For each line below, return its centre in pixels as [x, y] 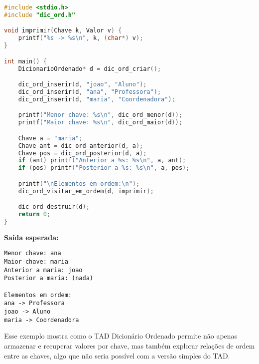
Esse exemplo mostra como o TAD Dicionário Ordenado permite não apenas [121, 336]
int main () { [25, 61]
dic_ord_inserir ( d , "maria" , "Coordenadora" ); [97, 99]
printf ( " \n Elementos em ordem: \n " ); [79, 183]
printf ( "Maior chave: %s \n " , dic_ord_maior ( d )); [100, 123]
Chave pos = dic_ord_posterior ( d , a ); [82, 153]
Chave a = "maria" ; [50, 138]
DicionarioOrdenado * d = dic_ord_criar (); [90, 69]
